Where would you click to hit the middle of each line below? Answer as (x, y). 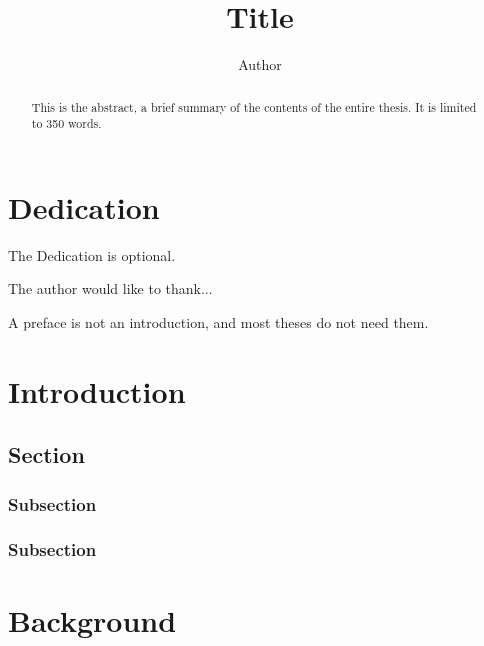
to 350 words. (66, 123)
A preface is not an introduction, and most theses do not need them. (218, 321)
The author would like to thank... (110, 288)
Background (92, 619)
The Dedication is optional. (92, 254)
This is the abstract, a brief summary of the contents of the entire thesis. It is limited (254, 106)
